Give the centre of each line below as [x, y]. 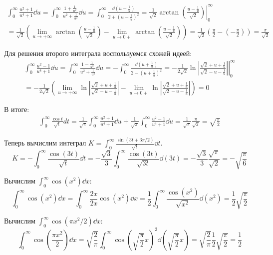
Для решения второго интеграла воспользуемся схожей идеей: [98, 53]
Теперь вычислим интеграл [45, 143]
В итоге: [17, 109]
